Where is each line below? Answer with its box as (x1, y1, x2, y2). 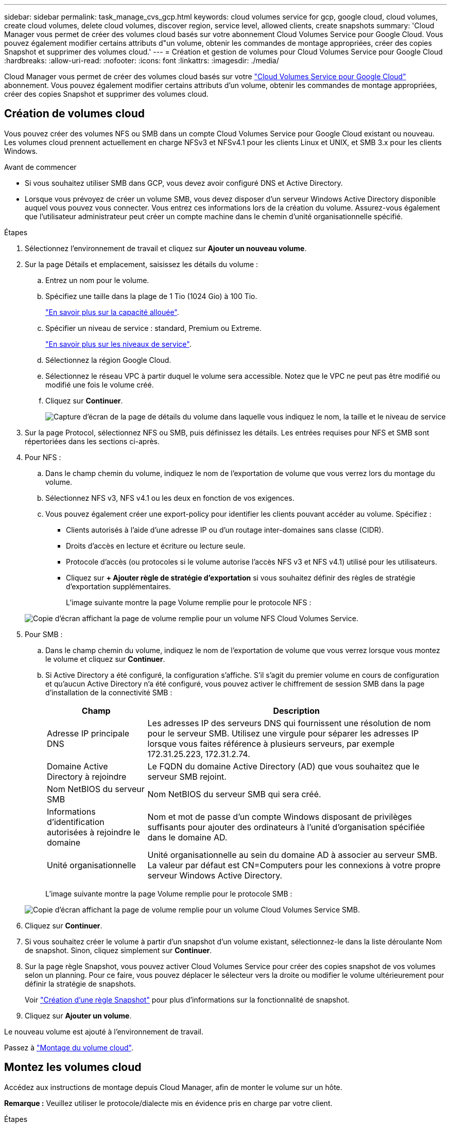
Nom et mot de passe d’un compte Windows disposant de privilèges (147, 811, 412, 822)
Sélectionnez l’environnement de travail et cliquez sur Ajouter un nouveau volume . (25, 243, 307, 253)
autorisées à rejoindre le (47, 827, 141, 837)
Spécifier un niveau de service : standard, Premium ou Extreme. (45, 323, 262, 332)
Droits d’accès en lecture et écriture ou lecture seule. (66, 541, 246, 550)
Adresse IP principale (47, 728, 130, 739)
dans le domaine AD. (147, 832, 228, 842)
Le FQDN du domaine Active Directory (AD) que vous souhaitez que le (147, 761, 420, 771)
